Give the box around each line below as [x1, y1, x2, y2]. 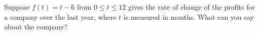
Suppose [4, 2, 30, 12]
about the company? [4, 21, 68, 32]
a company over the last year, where [4, 11, 117, 22]
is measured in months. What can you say [123, 11, 254, 22]
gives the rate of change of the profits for [128, 2, 255, 12]
